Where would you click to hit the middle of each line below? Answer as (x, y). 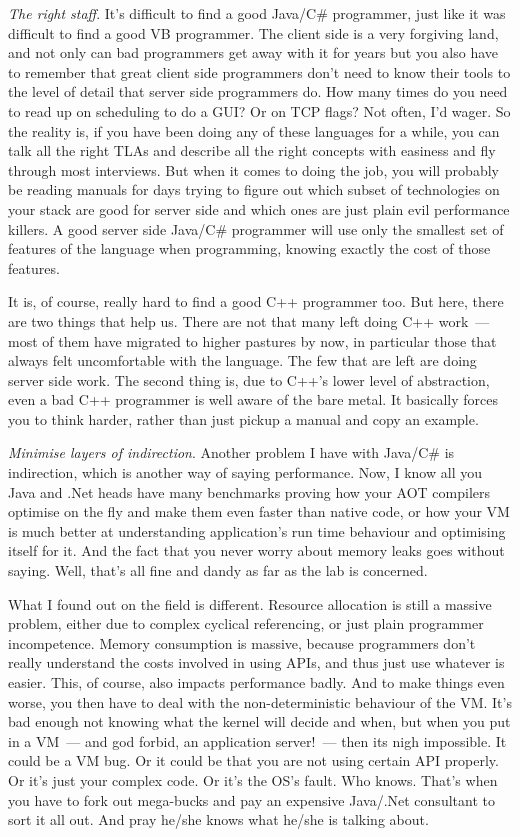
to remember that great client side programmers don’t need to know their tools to (259, 71)
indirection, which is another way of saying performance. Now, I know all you (245, 472)
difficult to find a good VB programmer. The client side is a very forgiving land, (253, 32)
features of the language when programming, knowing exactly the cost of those (249, 248)
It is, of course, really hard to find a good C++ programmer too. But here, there (256, 301)
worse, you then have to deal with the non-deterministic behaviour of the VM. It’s (260, 701)
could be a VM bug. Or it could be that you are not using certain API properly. (253, 760)
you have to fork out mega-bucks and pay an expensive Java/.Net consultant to (251, 799)
